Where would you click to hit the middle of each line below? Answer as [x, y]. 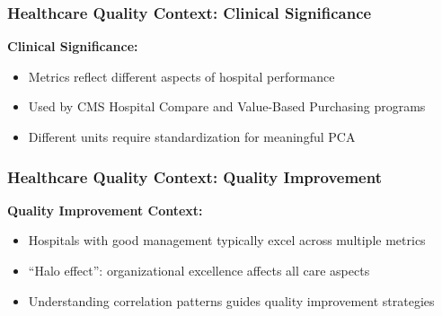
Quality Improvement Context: [105, 210]
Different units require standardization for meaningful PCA [192, 136]
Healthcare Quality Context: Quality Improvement [194, 176]
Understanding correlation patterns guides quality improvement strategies [231, 300]
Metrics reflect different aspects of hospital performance [181, 76]
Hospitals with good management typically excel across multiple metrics [227, 240]
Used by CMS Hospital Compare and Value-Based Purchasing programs [227, 106]
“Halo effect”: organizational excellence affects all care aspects [199, 270]
